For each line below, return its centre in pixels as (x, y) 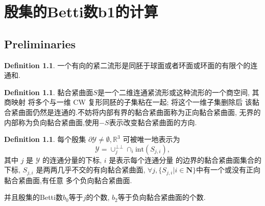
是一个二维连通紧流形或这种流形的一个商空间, (173, 92)
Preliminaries (40, 43)
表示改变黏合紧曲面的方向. (153, 122)
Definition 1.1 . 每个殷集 (45, 139)
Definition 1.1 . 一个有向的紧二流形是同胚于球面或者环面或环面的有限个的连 (131, 65)
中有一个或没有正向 (228, 170)
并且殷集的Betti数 (33, 197)
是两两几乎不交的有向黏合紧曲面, (91, 170)
